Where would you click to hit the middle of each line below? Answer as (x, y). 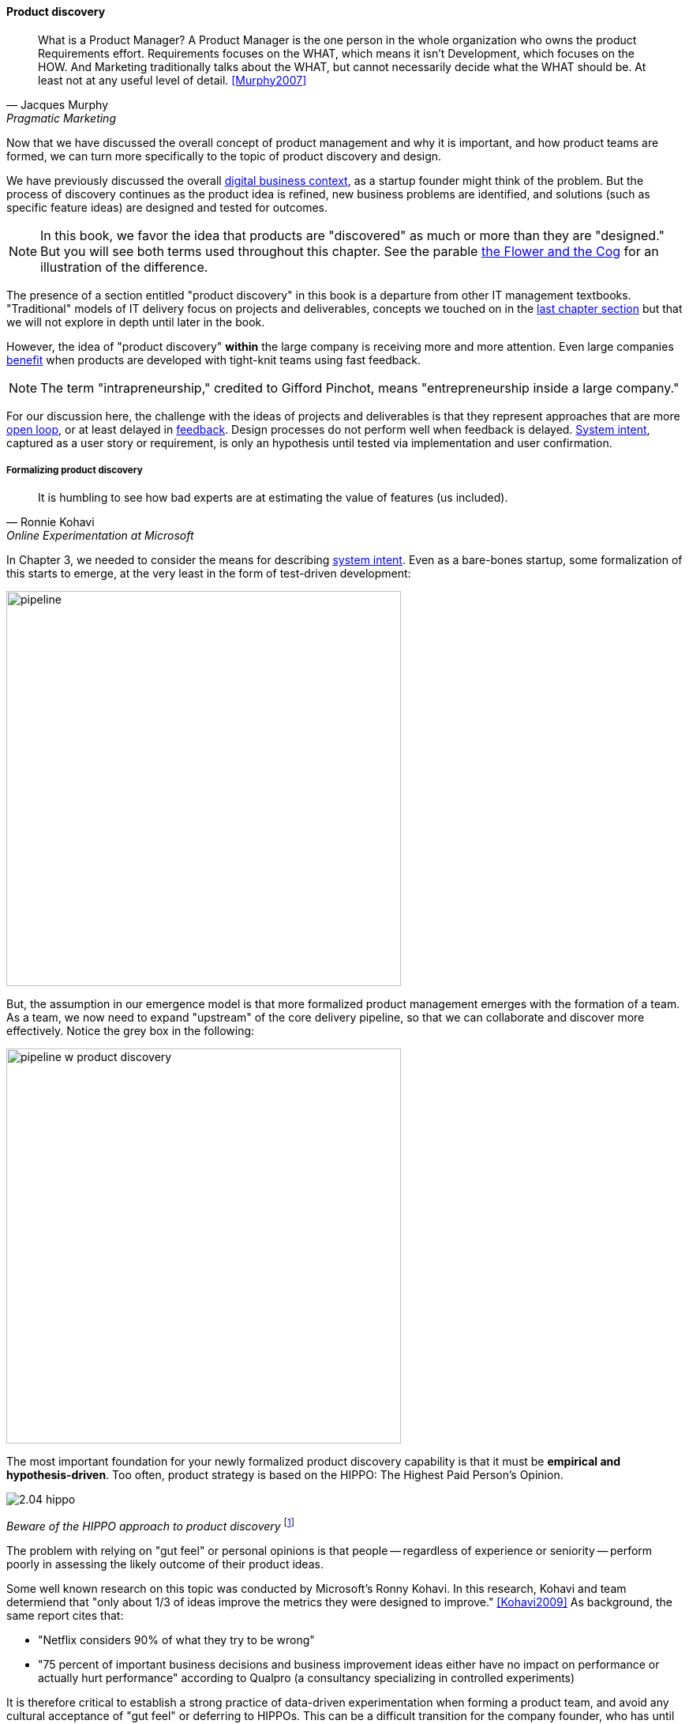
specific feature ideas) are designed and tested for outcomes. (167, 207)
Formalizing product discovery (75, 470)
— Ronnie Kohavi (51, 522)
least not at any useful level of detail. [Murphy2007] (172, 80)
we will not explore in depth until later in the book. (136, 322)
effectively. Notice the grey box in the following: (131, 1031)
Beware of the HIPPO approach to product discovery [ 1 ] (150, 1525)
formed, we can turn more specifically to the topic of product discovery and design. (224, 156)
